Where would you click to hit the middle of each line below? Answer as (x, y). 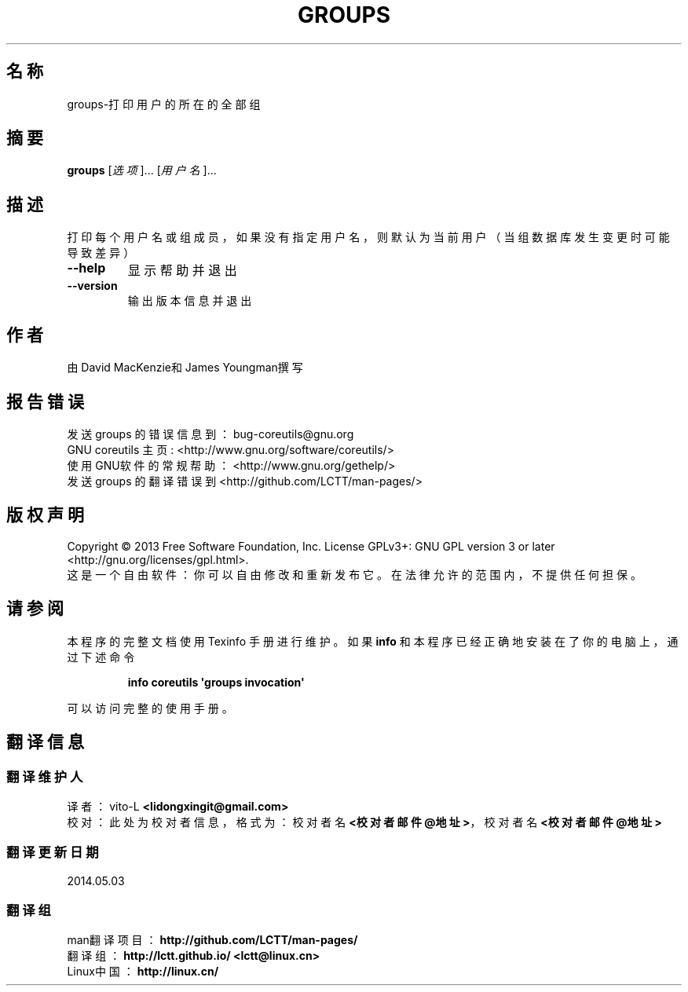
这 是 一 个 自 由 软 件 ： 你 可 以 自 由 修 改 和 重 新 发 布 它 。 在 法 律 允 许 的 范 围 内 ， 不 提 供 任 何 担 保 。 (354, 574)
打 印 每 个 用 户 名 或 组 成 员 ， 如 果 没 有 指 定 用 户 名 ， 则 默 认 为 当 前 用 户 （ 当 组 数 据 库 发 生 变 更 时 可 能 (368, 237)
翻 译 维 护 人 (45, 776)
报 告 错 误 (45, 401)
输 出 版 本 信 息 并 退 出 (190, 301)
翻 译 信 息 (45, 742)
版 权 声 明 (45, 515)
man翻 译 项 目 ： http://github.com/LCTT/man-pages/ (212, 940)
